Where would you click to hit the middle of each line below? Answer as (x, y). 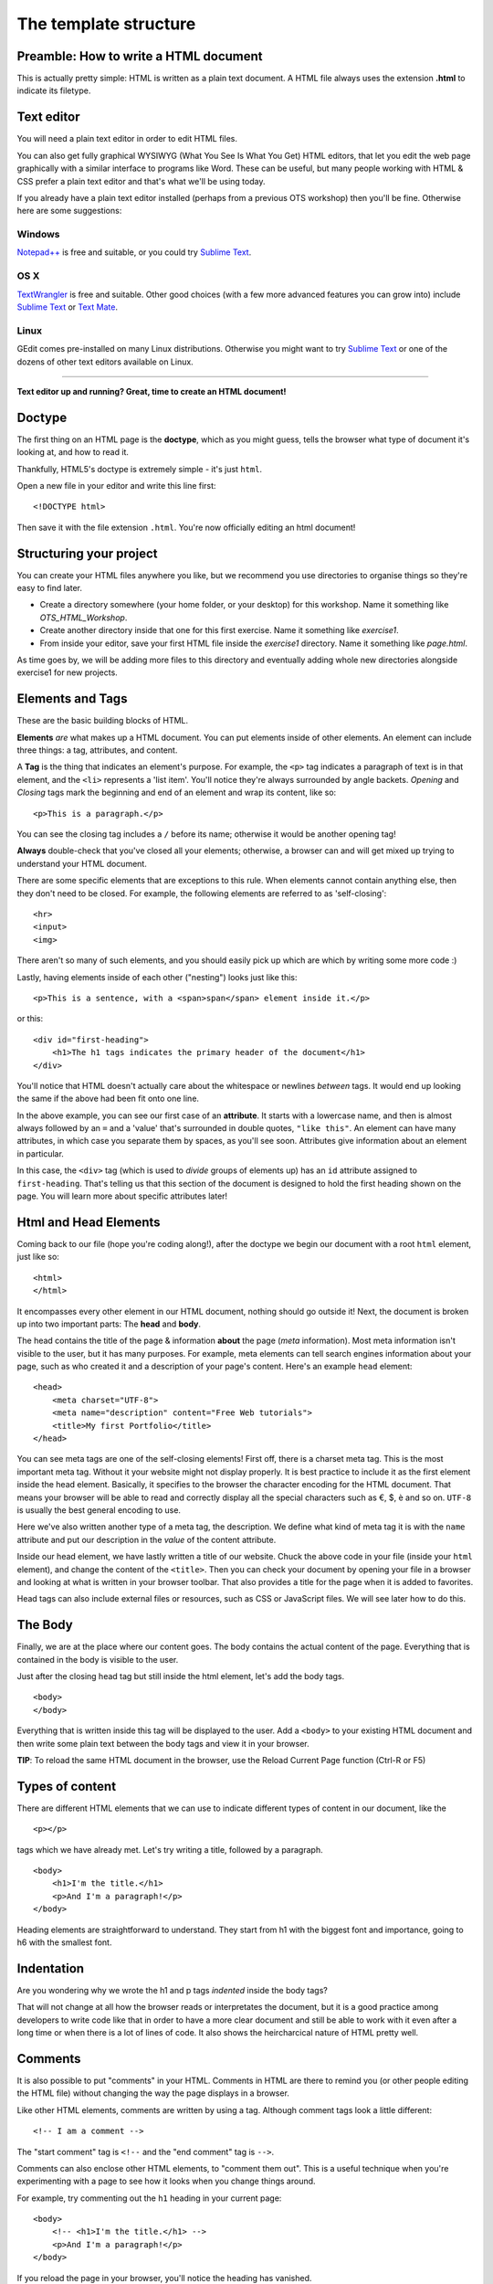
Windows (38, 235)
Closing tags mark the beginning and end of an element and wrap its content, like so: (177, 793)
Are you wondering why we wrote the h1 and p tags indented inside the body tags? (172, 1990)
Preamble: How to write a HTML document (140, 56)
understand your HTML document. (82, 863)
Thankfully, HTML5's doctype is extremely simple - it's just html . (140, 469)
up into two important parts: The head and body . (109, 1324)
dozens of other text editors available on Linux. (105, 362)
